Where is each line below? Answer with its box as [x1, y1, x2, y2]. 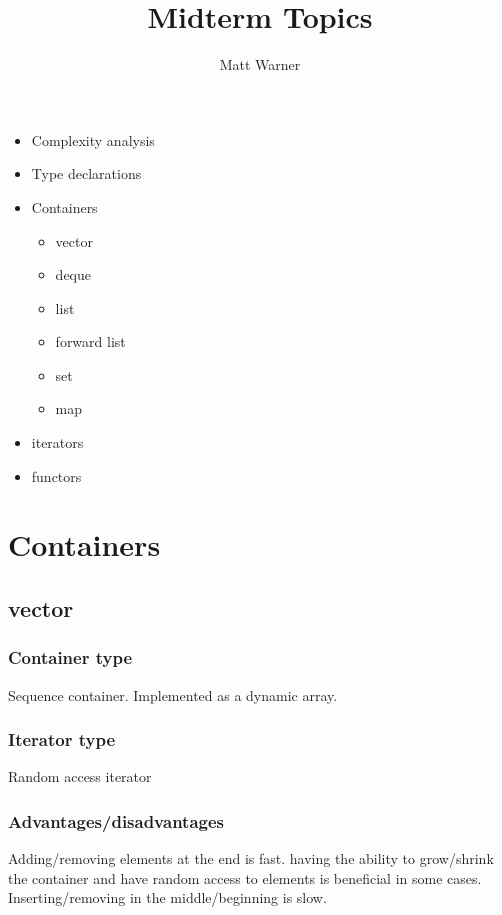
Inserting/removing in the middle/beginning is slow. [8, 887, 327, 908]
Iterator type [8, 727, 116, 752]
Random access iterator [8, 766, 152, 787]
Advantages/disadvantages [8, 808, 224, 833]
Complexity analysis [31, 129, 155, 150]
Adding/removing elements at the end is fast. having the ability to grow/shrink [8, 848, 494, 869]
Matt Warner [219, 54, 301, 75]
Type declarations [31, 163, 142, 184]
